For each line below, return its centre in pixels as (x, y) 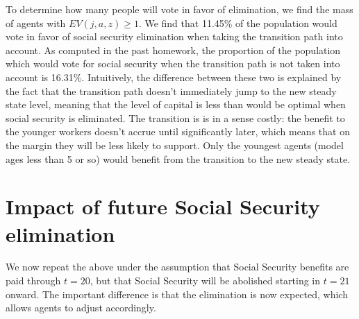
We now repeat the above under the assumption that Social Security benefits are (177, 267)
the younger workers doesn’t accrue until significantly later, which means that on (178, 131)
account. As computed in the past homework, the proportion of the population (173, 50)
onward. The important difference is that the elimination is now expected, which (177, 294)
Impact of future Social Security (163, 206)
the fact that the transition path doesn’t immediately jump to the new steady (171, 90)
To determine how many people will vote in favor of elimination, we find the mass (179, 9)
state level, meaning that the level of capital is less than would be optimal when (176, 104)
